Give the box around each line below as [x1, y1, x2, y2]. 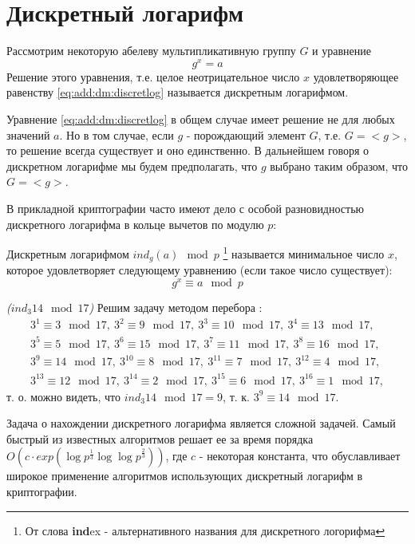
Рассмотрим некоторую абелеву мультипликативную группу [6, 42, 296, 59]
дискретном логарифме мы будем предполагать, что [6, 157, 258, 174]
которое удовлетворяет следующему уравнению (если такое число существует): [6, 262, 393, 278]
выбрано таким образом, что [270, 157, 408, 174]
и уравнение [312, 42, 371, 59]
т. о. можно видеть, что [6, 388, 121, 404]
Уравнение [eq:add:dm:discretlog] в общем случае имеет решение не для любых [6, 110, 395, 127]
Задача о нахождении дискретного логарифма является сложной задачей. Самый [6, 415, 396, 432]
